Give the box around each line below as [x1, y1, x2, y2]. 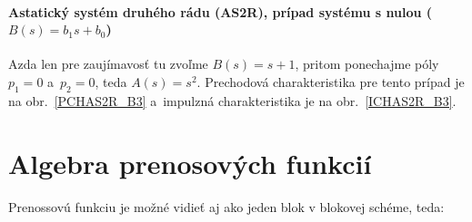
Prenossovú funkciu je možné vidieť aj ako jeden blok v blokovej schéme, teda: [8, 197, 445, 216]
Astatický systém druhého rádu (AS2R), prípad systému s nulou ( [8, 2, 433, 21]
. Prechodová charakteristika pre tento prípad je [196, 72, 465, 91]
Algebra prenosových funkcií [8, 144, 372, 181]
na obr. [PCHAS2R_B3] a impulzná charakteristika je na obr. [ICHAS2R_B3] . [8, 91, 457, 110]
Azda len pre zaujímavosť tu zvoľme [8, 54, 208, 73]
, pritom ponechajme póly [295, 54, 439, 73]
